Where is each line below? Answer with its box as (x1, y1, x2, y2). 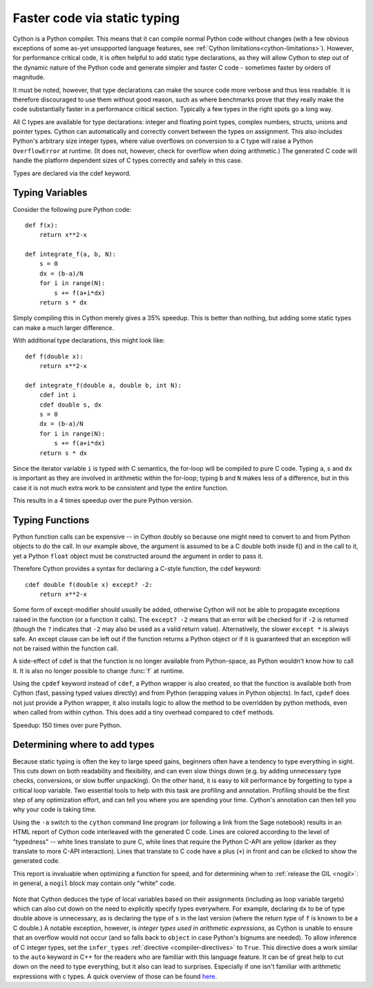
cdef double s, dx (39, 400, 102, 409)
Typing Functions (12, 514, 90, 526)
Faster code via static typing (12, 10, 180, 26)
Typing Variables (12, 187, 88, 199)
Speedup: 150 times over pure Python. (12, 721, 122, 729)
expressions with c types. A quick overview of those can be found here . (12, 972, 218, 980)
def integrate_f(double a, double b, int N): (25, 381, 182, 389)
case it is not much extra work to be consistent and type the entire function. (12, 483, 229, 492)
